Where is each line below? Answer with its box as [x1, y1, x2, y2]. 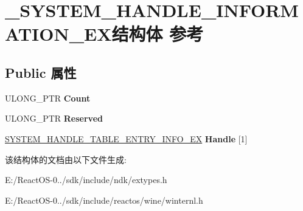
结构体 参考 [111, 21, 204, 46]
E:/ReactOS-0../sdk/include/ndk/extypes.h [5, 173, 167, 186]
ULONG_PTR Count [5, 91, 91, 104]
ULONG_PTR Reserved [5, 112, 103, 125]
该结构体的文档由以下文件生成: [5, 153, 127, 165]
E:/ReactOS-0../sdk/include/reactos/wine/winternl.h [5, 193, 203, 206]
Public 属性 [5, 63, 77, 81]
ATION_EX [5, 21, 112, 46]
